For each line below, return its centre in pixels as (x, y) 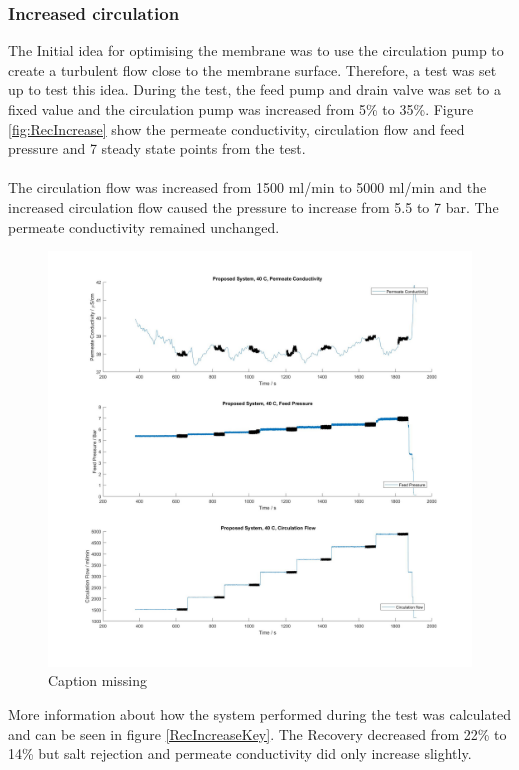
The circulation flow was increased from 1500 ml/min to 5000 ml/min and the (247, 187)
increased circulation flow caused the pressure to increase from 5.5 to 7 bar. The (253, 206)
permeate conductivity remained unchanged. (144, 226)
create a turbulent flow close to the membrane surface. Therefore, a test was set (252, 69)
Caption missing (97, 680)
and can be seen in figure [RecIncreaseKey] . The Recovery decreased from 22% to (257, 733)
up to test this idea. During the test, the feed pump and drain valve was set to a (254, 89)
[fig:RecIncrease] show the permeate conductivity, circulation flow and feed (236, 128)
